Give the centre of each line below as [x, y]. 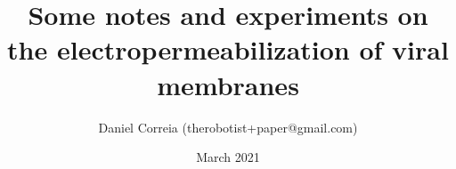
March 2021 [228, 157]
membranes [228, 84]
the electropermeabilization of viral [228, 49]
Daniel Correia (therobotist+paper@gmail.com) [228, 127]
